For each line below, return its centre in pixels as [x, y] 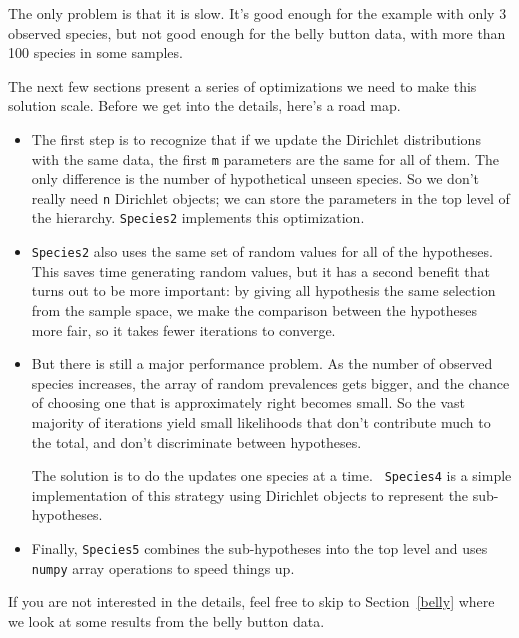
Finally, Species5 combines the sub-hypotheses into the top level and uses [259, 547]
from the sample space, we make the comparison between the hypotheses [254, 309]
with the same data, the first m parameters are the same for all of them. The [265, 158]
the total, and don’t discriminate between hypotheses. [196, 441]
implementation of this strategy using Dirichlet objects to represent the [250, 494]
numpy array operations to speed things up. [163, 567]
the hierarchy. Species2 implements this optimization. [198, 217]
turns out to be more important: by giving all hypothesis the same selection [263, 290]
